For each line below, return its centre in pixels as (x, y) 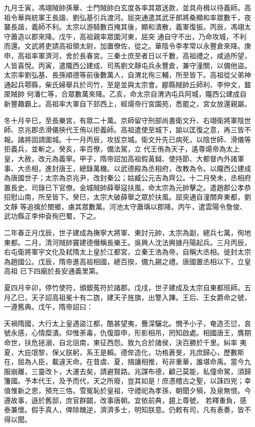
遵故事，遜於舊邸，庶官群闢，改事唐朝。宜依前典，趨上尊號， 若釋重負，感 (125, 400)
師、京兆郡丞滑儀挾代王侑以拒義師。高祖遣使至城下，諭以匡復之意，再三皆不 (127, 130)
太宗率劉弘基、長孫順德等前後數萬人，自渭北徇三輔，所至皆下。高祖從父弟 (124, 75)
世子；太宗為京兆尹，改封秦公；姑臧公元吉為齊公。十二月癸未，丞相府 (138, 178)
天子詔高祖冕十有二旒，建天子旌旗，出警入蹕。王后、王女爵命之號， (141, 297)
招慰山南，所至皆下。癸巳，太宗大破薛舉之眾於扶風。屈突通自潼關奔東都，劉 (127, 197)
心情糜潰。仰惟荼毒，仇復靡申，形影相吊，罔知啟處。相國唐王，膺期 (141, 333)
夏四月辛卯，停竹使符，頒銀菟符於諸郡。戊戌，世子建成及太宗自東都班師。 (124, 288)
